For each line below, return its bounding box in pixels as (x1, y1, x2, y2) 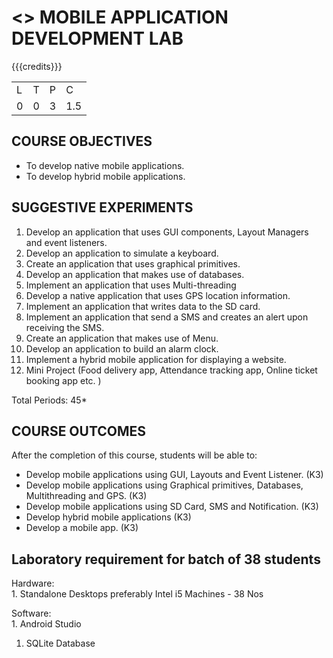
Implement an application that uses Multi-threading (25, 279, 237, 291)
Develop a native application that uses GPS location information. (25, 289, 291, 301)
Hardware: (11, 577, 55, 590)
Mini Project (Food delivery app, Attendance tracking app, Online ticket (25, 364, 318, 376)
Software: (11, 607, 52, 620)
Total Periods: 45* (11, 394, 88, 406)
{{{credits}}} (11, 60, 63, 72)
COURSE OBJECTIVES (11, 133, 153, 150)
